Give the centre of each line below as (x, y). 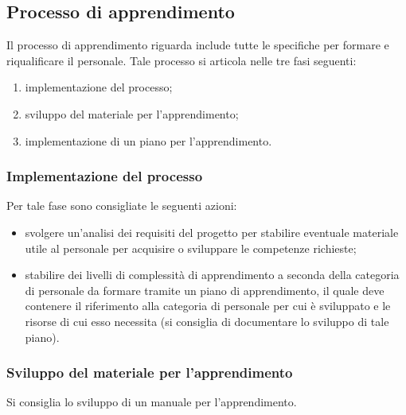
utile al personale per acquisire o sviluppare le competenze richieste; (191, 248)
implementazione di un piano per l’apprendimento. (148, 140)
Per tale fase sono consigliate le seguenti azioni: (122, 206)
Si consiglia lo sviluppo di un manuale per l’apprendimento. (152, 402)
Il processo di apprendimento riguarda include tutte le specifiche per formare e (198, 45)
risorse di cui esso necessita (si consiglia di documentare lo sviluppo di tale (207, 321)
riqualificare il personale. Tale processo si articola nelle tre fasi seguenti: (182, 60)
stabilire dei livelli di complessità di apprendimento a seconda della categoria (212, 275)
